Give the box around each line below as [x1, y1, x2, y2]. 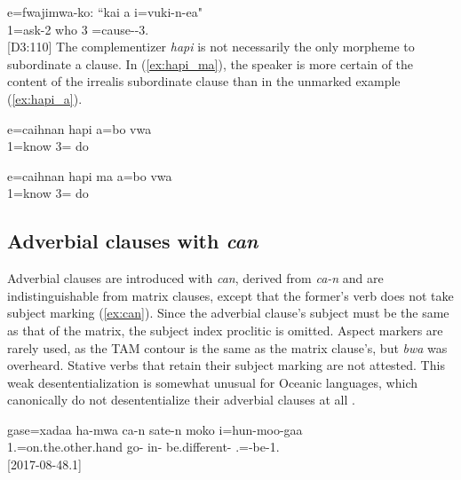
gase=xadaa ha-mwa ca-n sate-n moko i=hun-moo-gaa [7, 420, 303, 438]
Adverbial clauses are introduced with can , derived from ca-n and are [7, 269, 384, 287]
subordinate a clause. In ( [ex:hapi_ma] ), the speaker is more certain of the [7, 54, 414, 73]
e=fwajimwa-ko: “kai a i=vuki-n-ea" [7, 3, 203, 20]
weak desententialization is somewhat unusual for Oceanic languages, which [7, 373, 418, 391]
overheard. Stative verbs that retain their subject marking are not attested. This [7, 356, 445, 374]
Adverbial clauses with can [7, 227, 258, 255]
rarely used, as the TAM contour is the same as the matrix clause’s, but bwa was [7, 338, 448, 357]
